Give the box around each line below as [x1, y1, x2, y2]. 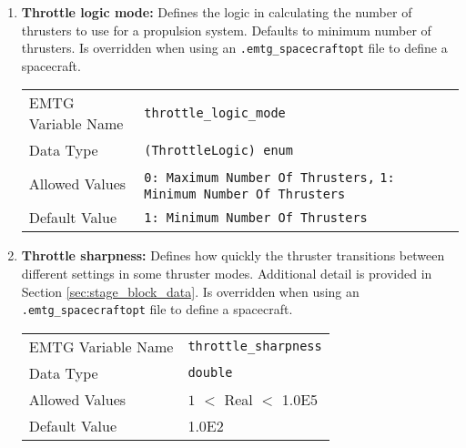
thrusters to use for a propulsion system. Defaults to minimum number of [21, 20, 431, 39]
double [187, 365, 233, 381]
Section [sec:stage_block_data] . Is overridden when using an [21, 281, 360, 300]
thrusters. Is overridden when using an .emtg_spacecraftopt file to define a [21, 38, 448, 57]
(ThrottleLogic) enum [144, 142, 293, 158]
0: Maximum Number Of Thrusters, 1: [144, 170, 395, 186]
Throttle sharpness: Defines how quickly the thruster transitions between [21, 246, 445, 265]
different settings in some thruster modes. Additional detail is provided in [21, 264, 432, 283]
